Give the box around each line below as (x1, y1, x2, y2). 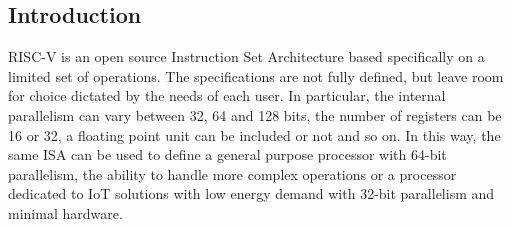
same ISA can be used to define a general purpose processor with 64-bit (8, 144, 447, 165)
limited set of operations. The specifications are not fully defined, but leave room (8, 65, 504, 86)
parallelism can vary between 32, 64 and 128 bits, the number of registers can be (8, 104, 502, 125)
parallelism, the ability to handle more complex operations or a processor (8, 163, 457, 184)
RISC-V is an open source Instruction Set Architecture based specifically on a (8, 46, 485, 67)
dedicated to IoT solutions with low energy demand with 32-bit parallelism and (8, 183, 495, 204)
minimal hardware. (8, 202, 123, 223)
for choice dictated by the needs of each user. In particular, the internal (8, 85, 446, 106)
